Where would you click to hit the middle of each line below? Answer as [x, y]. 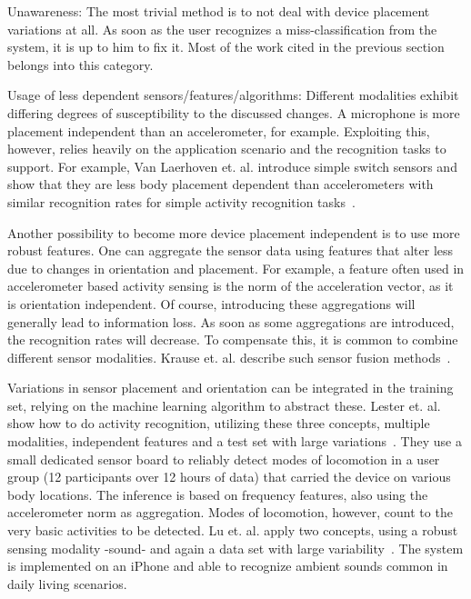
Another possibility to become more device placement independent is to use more [234, 232]
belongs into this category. [80, 64]
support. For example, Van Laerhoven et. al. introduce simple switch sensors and [232, 166]
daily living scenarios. [67, 583]
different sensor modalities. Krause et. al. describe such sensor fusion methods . [229, 357]
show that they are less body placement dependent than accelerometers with [220, 184]
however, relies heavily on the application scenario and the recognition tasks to [227, 149]
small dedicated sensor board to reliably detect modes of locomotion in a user [224, 459]
